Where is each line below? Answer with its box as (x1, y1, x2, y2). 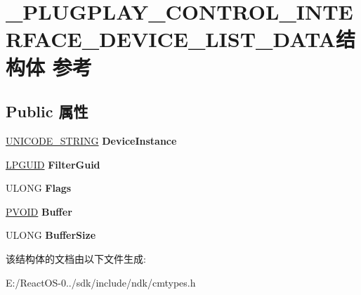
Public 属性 (6, 100, 88, 122)
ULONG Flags (6, 181, 72, 195)
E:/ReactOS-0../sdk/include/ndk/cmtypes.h (6, 275, 196, 289)
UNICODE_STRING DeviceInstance (6, 133, 177, 147)
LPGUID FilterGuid (6, 157, 100, 171)
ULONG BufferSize (6, 228, 96, 242)
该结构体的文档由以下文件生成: (6, 251, 146, 265)
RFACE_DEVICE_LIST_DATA (6, 25, 336, 53)
